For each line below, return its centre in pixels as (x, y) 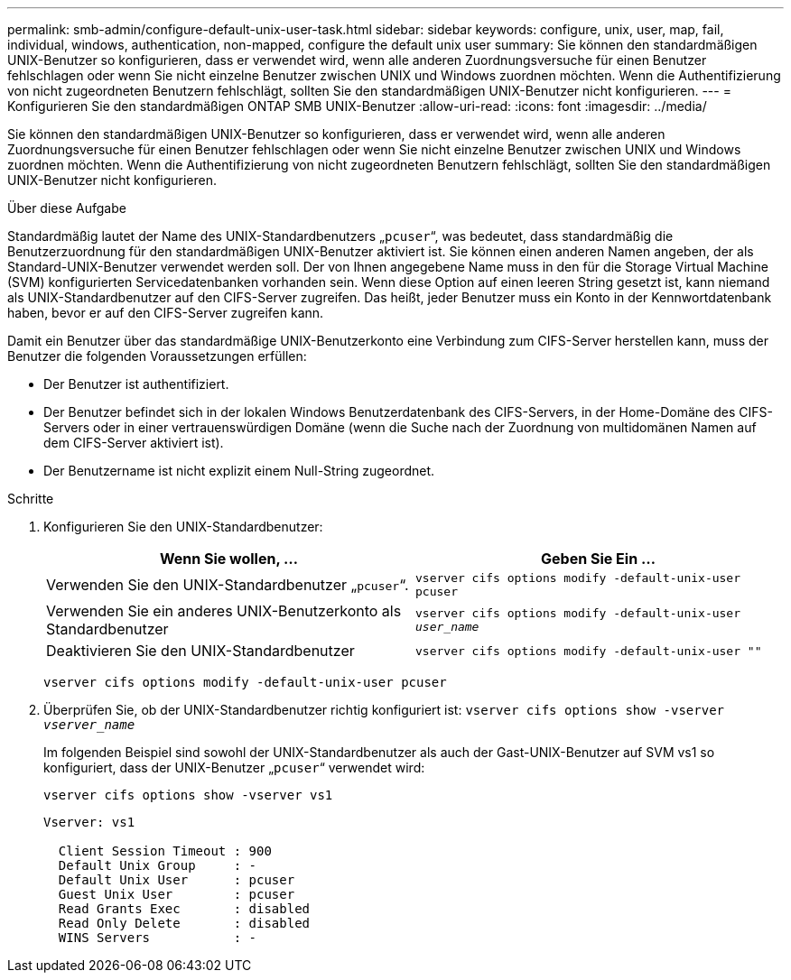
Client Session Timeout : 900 (165, 851)
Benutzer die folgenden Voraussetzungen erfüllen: (157, 356)
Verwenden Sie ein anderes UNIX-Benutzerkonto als (224, 611)
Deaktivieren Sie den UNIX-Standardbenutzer (200, 651)
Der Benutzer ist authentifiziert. (136, 384)
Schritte (31, 499)
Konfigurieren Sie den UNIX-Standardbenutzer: (183, 527)
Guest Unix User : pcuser (177, 894)
